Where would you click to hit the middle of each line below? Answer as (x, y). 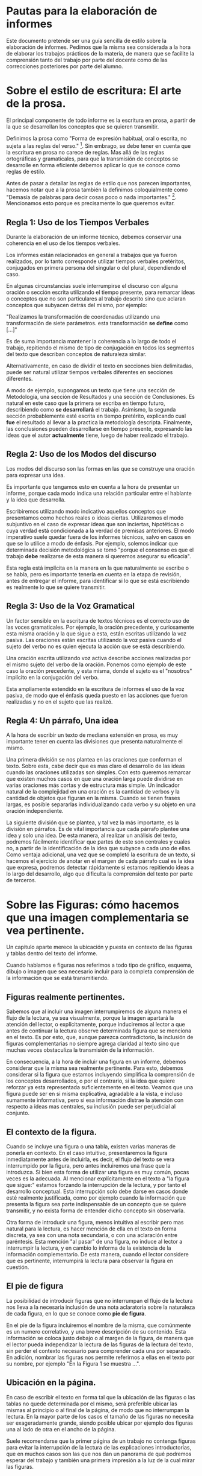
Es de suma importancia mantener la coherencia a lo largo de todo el (91, 341)
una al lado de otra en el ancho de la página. (61, 1429)
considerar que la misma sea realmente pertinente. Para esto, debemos (95, 1068)
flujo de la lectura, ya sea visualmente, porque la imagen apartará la (90, 1018)
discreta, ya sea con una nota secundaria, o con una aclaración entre (92, 1235)
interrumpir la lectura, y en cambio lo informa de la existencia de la (89, 1248)
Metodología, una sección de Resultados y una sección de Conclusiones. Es (101, 397)
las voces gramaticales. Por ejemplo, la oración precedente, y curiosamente (100, 627)
